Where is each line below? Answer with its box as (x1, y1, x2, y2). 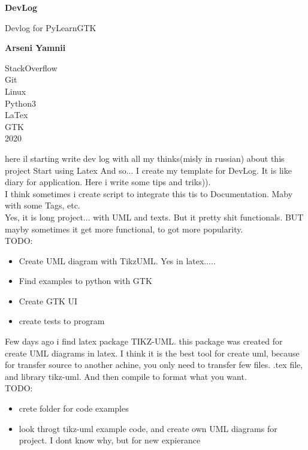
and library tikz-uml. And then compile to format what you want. (5, 370, 247, 382)
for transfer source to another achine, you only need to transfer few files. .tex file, (5, 358, 303, 371)
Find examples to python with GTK (19, 274, 152, 287)
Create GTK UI (19, 294, 78, 307)
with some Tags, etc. (5, 199, 80, 212)
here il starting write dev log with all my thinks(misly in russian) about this (5, 152, 285, 164)
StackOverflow (5, 61, 58, 74)
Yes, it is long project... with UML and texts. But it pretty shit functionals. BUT (5, 210, 304, 223)
